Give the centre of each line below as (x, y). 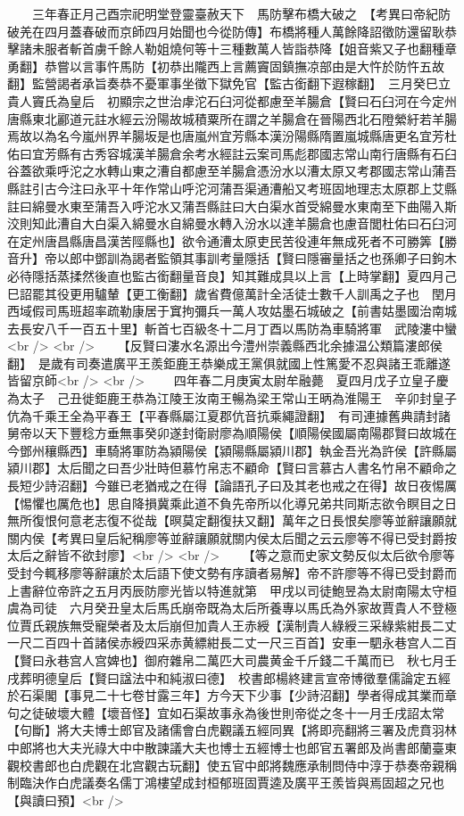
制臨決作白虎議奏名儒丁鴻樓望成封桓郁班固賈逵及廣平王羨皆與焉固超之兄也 (226, 783)
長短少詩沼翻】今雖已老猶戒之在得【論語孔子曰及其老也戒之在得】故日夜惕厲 (232, 486)
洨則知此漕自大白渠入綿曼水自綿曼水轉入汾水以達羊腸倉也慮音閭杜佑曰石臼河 (232, 223)
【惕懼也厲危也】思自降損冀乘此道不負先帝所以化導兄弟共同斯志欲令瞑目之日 (232, 503)
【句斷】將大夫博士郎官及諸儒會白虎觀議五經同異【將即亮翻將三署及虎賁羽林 (232, 730)
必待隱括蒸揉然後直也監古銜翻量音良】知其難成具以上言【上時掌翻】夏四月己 (232, 275)
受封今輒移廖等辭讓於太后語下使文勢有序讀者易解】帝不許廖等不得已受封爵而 (232, 573)
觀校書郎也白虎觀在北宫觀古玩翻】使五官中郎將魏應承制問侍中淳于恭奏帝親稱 (232, 765)
